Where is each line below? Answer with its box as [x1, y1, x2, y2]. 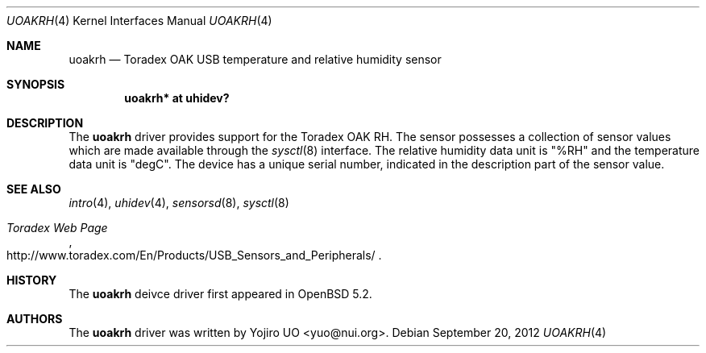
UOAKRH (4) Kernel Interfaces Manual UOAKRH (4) [6, 14, 272, 27]
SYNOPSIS [6, 77, 65, 91]
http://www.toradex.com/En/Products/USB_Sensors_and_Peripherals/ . [6, 248, 382, 262]
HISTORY [6, 273, 57, 287]
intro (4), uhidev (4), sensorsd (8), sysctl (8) [69, 196, 289, 210]
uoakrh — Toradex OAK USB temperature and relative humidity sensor [69, 52, 442, 66]
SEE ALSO [6, 182, 61, 196]
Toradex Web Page [6, 221, 108, 235]
